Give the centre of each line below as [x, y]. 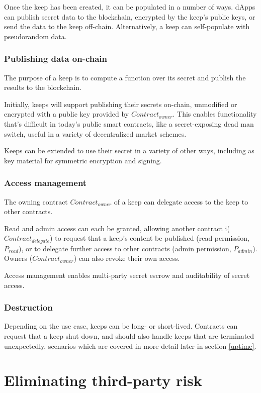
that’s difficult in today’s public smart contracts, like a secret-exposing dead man [129, 123]
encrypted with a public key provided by [67, 114]
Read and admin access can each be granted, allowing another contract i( [117, 228]
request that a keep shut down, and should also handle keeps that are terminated [129, 335]
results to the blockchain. [43, 87]
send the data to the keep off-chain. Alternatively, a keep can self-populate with [127, 26]
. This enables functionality [215, 114]
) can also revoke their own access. [127, 258]
